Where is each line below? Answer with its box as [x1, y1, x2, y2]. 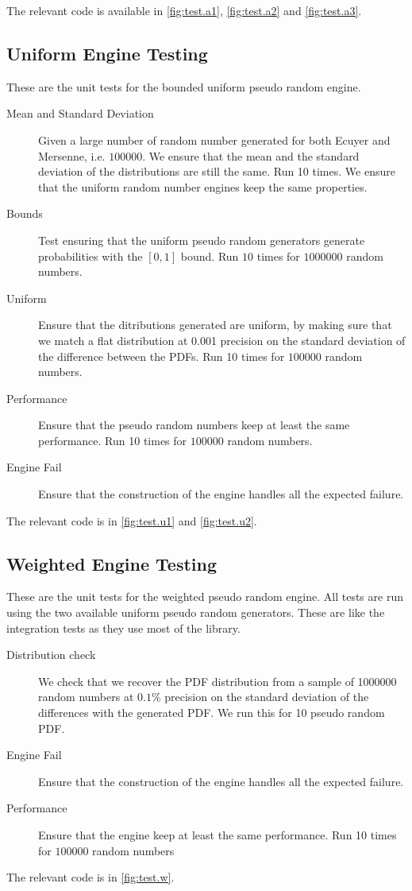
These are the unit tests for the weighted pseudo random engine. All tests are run [6, 588, 403, 605]
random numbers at [38, 688, 134, 705]
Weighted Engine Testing [6, 551, 218, 575]
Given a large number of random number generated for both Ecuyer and [38, 131, 391, 148]
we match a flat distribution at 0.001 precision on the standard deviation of [38, 331, 406, 348]
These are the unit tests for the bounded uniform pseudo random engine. [6, 78, 361, 95]
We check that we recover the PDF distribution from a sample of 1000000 [38, 672, 397, 689]
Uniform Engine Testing [6, 41, 208, 65]
